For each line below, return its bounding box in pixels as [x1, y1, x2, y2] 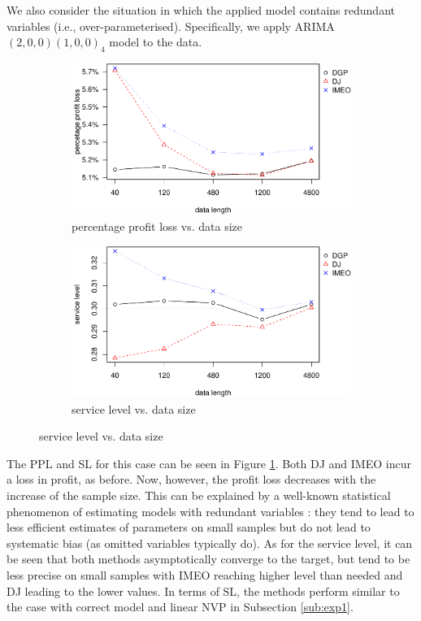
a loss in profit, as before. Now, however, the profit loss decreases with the [7, 471, 376, 488]
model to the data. [109, 33, 202, 50]
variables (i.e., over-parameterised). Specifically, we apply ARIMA [7, 17, 335, 34]
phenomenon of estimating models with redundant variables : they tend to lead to [7, 502, 414, 519]
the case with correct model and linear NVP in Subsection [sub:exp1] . [7, 598, 354, 615]
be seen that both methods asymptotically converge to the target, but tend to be [7, 550, 410, 567]
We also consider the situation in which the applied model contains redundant [7, 2, 395, 18]
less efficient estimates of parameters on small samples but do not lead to [7, 519, 371, 536]
